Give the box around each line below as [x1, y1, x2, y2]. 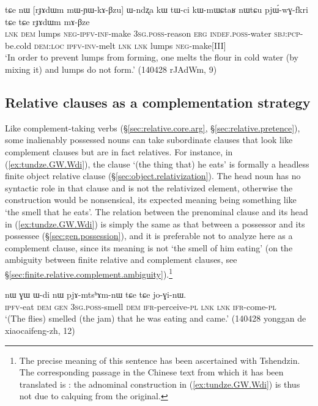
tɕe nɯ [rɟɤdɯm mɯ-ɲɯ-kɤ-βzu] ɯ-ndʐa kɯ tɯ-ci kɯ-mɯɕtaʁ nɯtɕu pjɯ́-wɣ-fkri [5, 3, 308, 15]
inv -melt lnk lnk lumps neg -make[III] [84, 39, 226, 51]
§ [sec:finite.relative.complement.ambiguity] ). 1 [5, 265, 173, 280]
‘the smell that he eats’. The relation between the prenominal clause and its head [5, 205, 308, 218]
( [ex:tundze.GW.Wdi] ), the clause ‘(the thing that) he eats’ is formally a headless [5, 157, 309, 170]
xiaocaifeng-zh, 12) [5, 323, 75, 336]
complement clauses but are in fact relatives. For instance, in [5, 145, 233, 158]
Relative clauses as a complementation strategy [5, 92, 311, 111]
